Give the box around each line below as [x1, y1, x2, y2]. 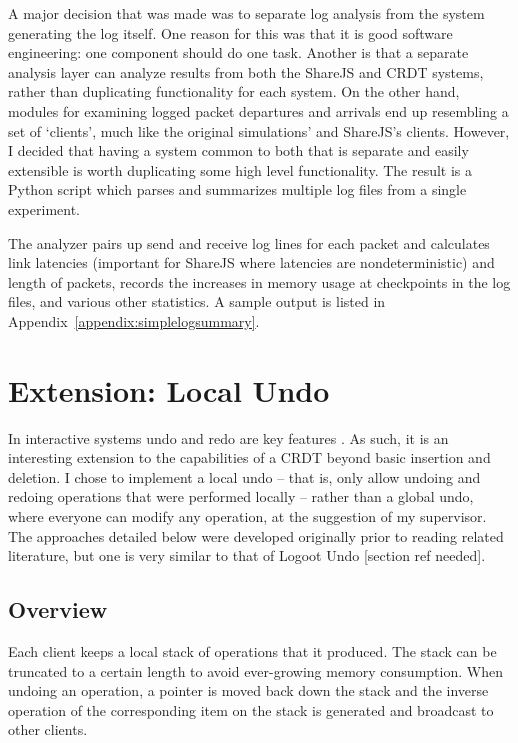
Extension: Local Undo [8, 369, 330, 410]
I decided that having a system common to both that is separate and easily [8, 140, 469, 161]
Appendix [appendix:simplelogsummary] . [8, 310, 260, 331]
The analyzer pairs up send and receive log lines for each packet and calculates [8, 232, 490, 253]
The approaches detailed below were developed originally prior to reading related [8, 525, 504, 546]
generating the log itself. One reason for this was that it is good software [8, 22, 453, 43]
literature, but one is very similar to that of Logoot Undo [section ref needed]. [8, 545, 486, 566]
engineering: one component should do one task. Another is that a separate [8, 42, 469, 63]
